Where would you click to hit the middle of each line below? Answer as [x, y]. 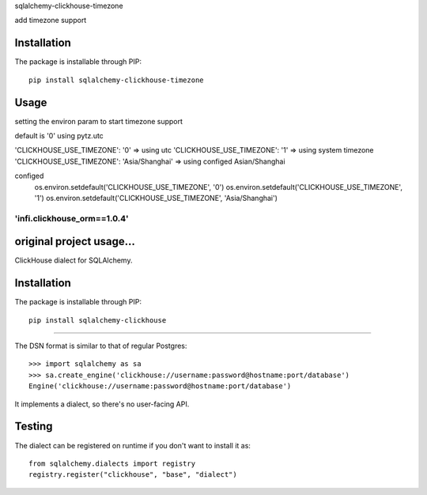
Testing [34, 427]
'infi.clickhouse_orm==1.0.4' [72, 218]
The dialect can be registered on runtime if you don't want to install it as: [132, 445]
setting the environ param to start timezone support [99, 121]
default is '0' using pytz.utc [59, 135]
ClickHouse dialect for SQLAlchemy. [74, 260]
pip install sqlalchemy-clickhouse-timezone [117, 80]
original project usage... [75, 242]
